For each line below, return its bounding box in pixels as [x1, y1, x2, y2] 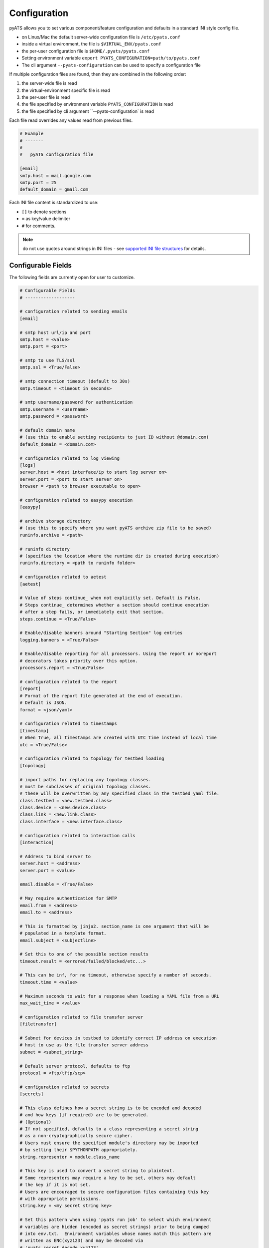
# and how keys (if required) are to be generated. [19, 1112, 149, 1118]
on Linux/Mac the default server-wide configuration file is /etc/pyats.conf [21, 34, 180, 40]
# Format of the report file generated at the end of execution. [19, 693, 183, 698]
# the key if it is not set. [19, 1182, 91, 1188]
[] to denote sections [21, 209, 67, 215]
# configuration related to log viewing [19, 455, 120, 461]
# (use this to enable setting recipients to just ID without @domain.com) [19, 434, 209, 440]
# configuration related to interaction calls [19, 833, 135, 838]
